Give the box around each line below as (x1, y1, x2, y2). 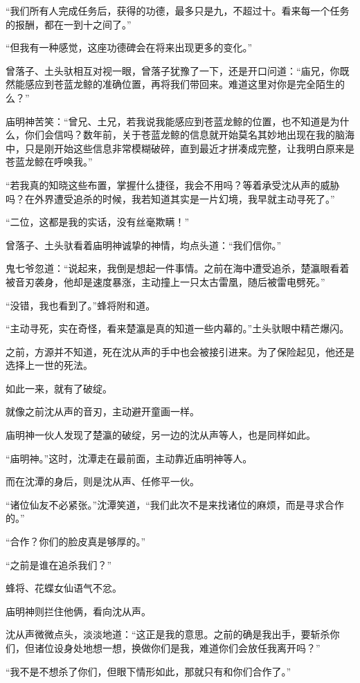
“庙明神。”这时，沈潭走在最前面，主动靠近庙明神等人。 (6, 450, 253, 465)
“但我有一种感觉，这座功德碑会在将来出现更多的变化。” (6, 40, 253, 55)
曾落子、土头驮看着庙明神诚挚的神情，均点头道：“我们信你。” (6, 237, 282, 252)
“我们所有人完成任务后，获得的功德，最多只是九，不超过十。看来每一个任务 (6, 3, 350, 17)
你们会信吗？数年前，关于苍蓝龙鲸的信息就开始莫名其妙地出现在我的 (24, 127, 335, 142)
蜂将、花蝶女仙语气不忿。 (6, 581, 122, 595)
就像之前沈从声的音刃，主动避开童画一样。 (6, 404, 199, 419)
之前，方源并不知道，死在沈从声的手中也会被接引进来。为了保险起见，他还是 (6, 344, 354, 358)
